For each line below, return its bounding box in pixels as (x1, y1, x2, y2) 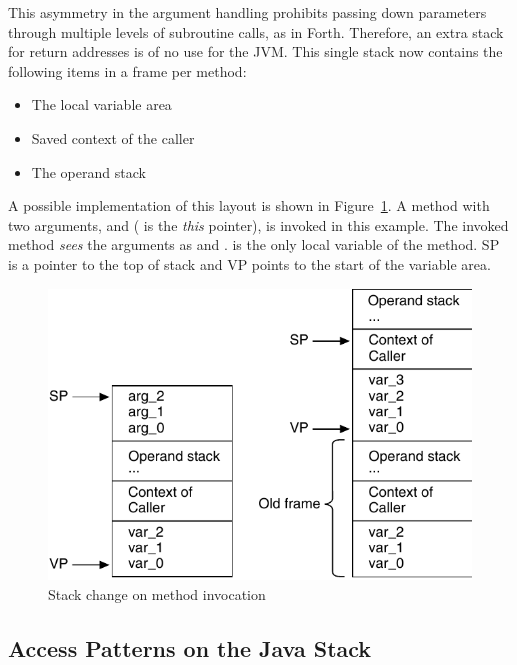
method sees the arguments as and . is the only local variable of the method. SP (8, 234, 500, 255)
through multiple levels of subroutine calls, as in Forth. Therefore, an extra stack (8, 21, 504, 42)
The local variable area (31, 94, 172, 115)
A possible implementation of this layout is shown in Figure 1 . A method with (8, 195, 490, 216)
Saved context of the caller (31, 127, 195, 148)
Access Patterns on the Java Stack (8, 632, 372, 663)
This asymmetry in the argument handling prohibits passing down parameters (8, 2, 487, 22)
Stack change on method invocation (48, 583, 266, 604)
